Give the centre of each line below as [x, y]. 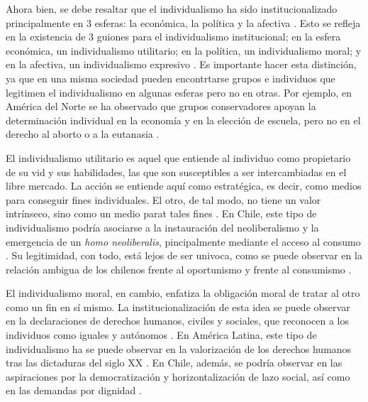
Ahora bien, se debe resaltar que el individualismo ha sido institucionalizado [172, 9]
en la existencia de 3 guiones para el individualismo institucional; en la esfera [173, 37]
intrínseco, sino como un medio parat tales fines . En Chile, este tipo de [161, 213]
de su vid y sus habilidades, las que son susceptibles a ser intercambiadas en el [176, 172]
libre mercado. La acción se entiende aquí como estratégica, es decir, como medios [184, 186]
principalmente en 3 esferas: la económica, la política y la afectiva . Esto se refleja [183, 22]
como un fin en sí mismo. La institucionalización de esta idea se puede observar [178, 306]
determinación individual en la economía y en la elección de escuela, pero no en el [183, 120]
